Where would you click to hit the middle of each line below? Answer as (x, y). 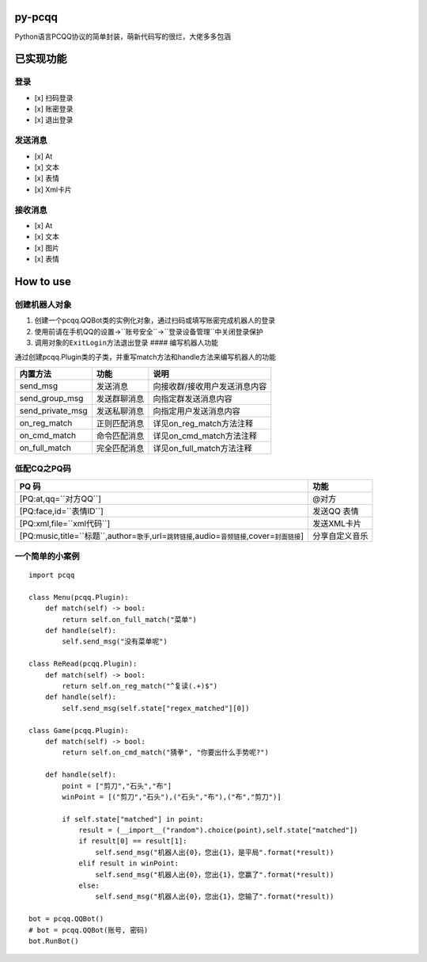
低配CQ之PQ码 (43, 469)
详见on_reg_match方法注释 (203, 423)
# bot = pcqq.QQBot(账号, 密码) (89, 930)
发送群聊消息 (120, 399)
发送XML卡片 (337, 523)
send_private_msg (53, 410)
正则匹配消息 (120, 423)
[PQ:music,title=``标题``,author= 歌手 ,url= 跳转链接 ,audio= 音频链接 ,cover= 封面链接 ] (162, 536)
